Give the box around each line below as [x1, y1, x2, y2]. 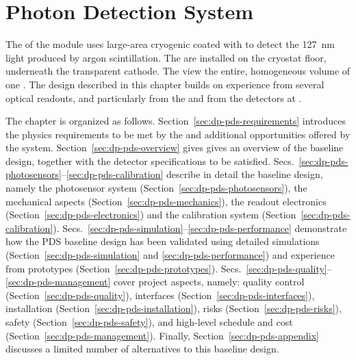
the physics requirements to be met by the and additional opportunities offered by [5, 127, 351, 141]
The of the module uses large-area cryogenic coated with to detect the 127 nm [5, 37, 335, 51]
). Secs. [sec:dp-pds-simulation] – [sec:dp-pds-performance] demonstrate [53, 220, 347, 235]
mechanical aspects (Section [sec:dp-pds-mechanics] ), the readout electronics [5, 194, 327, 208]
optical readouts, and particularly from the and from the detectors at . [5, 90, 302, 105]
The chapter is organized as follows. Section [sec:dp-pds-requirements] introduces [5, 114, 346, 128]
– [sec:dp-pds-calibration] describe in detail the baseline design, [61, 167, 323, 181]
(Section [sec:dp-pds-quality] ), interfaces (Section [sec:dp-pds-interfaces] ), [5, 287, 315, 302]
